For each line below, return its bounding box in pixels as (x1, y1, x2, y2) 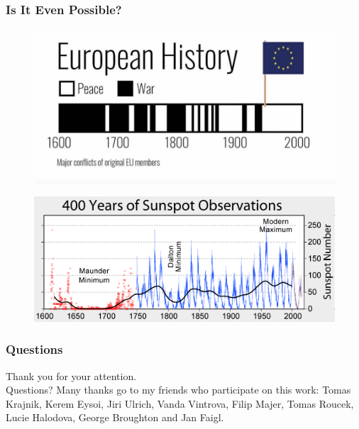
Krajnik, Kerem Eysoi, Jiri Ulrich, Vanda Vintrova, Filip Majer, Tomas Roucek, (6, 396, 354, 411)
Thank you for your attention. (6, 368, 137, 383)
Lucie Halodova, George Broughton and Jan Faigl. (6, 410, 224, 425)
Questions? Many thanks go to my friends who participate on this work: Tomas (6, 382, 351, 397)
